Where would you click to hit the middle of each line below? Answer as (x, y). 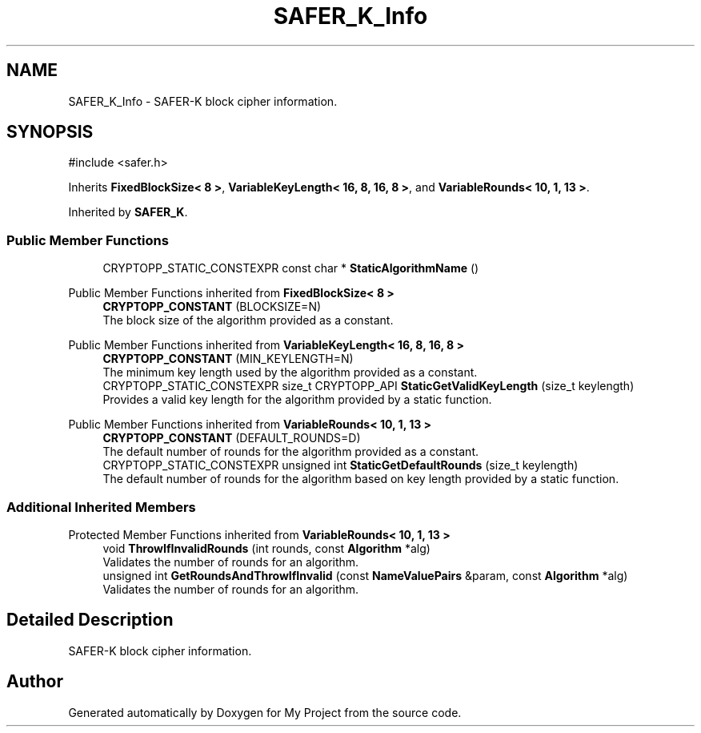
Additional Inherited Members (101, 507)
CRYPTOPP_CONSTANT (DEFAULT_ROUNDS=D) (232, 438)
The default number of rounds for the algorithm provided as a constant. (290, 452)
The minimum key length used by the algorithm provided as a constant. (290, 373)
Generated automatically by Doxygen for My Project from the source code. (265, 712)
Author (35, 682)
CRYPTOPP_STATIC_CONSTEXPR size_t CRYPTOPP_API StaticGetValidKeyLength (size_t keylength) (369, 386)
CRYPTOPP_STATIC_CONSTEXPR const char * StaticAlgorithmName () (291, 268)
